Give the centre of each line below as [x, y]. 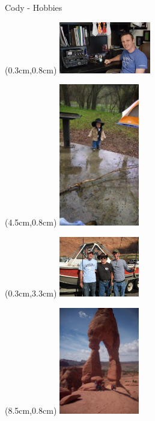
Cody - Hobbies [34, 7]
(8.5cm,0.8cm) [31, 410]
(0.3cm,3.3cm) [31, 293]
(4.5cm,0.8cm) [31, 222]
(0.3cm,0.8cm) [31, 69]
